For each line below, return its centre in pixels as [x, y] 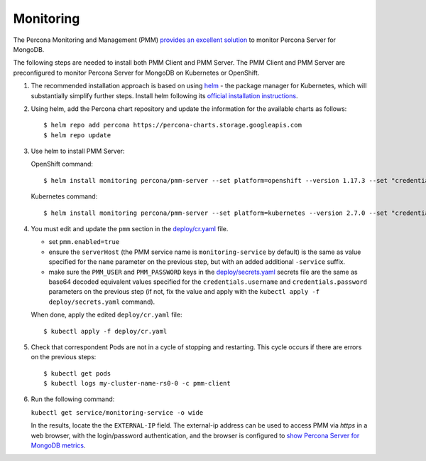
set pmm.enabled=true [84, 242]
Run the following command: [73, 399]
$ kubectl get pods [77, 373]
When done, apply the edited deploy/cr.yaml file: [106, 315]
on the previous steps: [64, 357]
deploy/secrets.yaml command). [102, 302]
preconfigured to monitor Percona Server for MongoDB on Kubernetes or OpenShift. [136, 73]
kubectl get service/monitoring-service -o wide [117, 412]
